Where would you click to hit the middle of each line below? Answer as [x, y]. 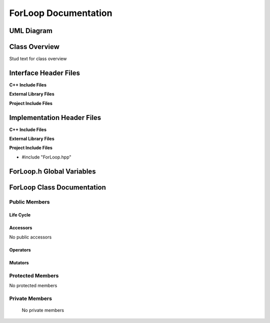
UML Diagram [31, 31]
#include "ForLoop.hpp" [47, 157]
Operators [20, 249]
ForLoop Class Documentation [57, 187]
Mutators [19, 262]
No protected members [33, 285]
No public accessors [30, 237]
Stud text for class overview [38, 59]
